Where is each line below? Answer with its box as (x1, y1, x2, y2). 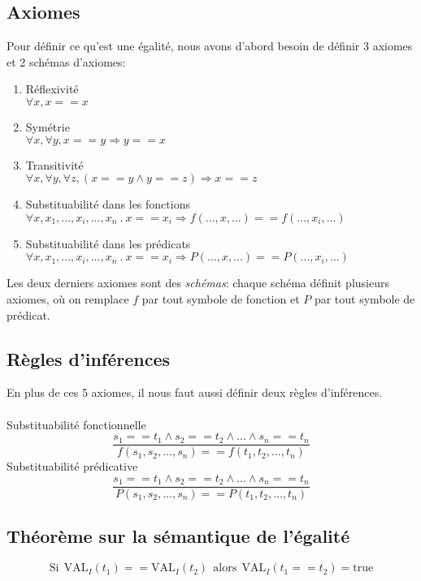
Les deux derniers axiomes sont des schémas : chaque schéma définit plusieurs (7, 274, 389, 291)
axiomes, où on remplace (7, 290, 129, 307)
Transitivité (25, 156, 84, 173)
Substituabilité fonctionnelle (7, 415, 146, 433)
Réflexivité (25, 80, 79, 97)
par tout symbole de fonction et (141, 290, 300, 307)
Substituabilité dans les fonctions (25, 196, 190, 213)
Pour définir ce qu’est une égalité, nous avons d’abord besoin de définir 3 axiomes (7, 37, 413, 54)
